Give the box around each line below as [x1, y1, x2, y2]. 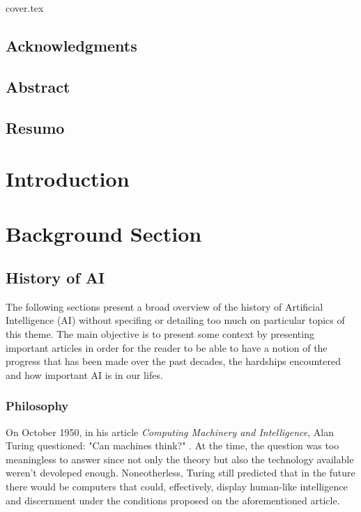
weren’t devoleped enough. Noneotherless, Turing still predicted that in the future [6, 465, 355, 480]
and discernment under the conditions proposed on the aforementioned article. [6, 492, 340, 507]
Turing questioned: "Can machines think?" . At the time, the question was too [6, 438, 339, 453]
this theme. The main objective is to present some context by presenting [6, 327, 314, 341]
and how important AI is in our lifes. [6, 367, 163, 382]
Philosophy [6, 397, 69, 414]
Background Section [6, 219, 202, 247]
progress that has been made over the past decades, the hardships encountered [6, 354, 341, 369]
